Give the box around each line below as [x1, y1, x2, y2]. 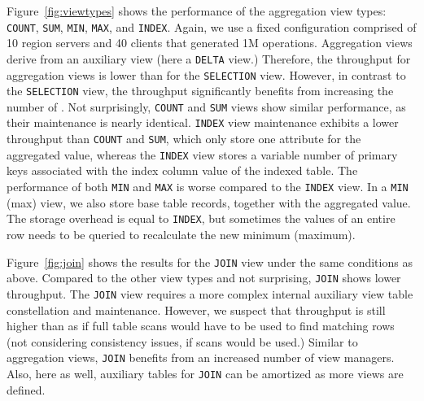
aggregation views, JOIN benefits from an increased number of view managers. [7, 349, 395, 366]
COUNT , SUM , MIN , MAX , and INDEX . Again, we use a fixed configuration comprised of [7, 18, 417, 35]
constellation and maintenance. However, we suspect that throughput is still [7, 301, 386, 318]
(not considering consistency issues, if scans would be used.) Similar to [7, 333, 358, 350]
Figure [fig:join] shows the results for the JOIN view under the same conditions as [7, 253, 413, 270]
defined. [7, 381, 46, 398]
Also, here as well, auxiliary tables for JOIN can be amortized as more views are [7, 364, 404, 381]
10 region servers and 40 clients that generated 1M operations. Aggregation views [7, 34, 413, 51]
